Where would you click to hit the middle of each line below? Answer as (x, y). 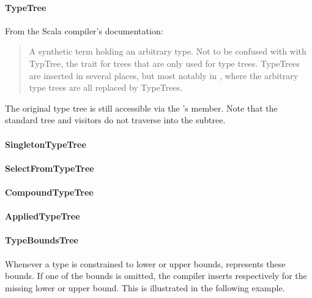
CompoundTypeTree (49, 192)
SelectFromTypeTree (50, 168)
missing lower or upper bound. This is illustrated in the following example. (145, 287)
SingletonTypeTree (46, 144)
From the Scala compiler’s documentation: (84, 30)
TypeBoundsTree (42, 240)
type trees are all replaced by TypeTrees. (106, 87)
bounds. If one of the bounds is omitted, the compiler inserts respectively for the (156, 276)
